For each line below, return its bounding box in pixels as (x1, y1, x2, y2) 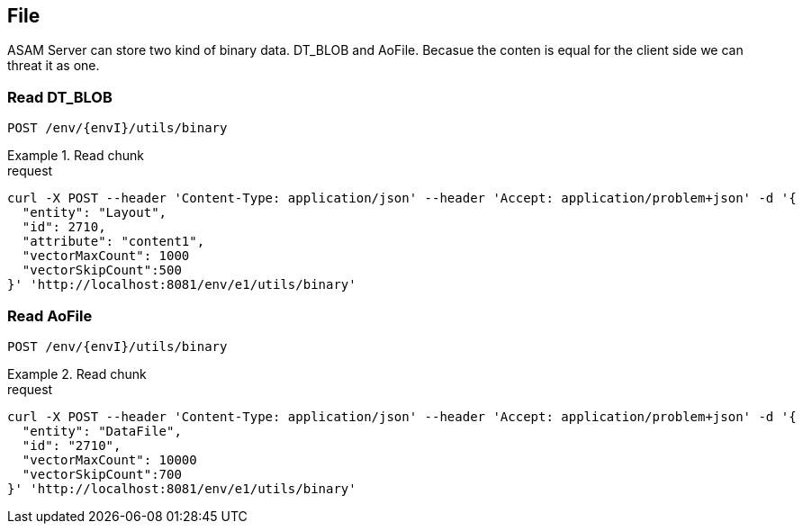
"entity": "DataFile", (22, 423, 182, 438)
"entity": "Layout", (22, 205, 167, 220)
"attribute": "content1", (22, 234, 205, 249)
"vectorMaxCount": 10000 (22, 452, 197, 467)
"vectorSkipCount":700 (22, 466, 182, 481)
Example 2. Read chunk (7, 365, 147, 382)
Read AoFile (7, 306, 93, 325)
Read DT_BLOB (7, 87, 113, 106)
